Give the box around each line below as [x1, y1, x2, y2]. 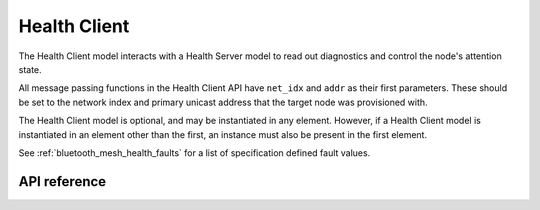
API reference [18, 173, 107, 190]
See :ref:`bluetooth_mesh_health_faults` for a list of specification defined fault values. [18, 146, 371, 159]
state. [18, 63, 42, 75]
